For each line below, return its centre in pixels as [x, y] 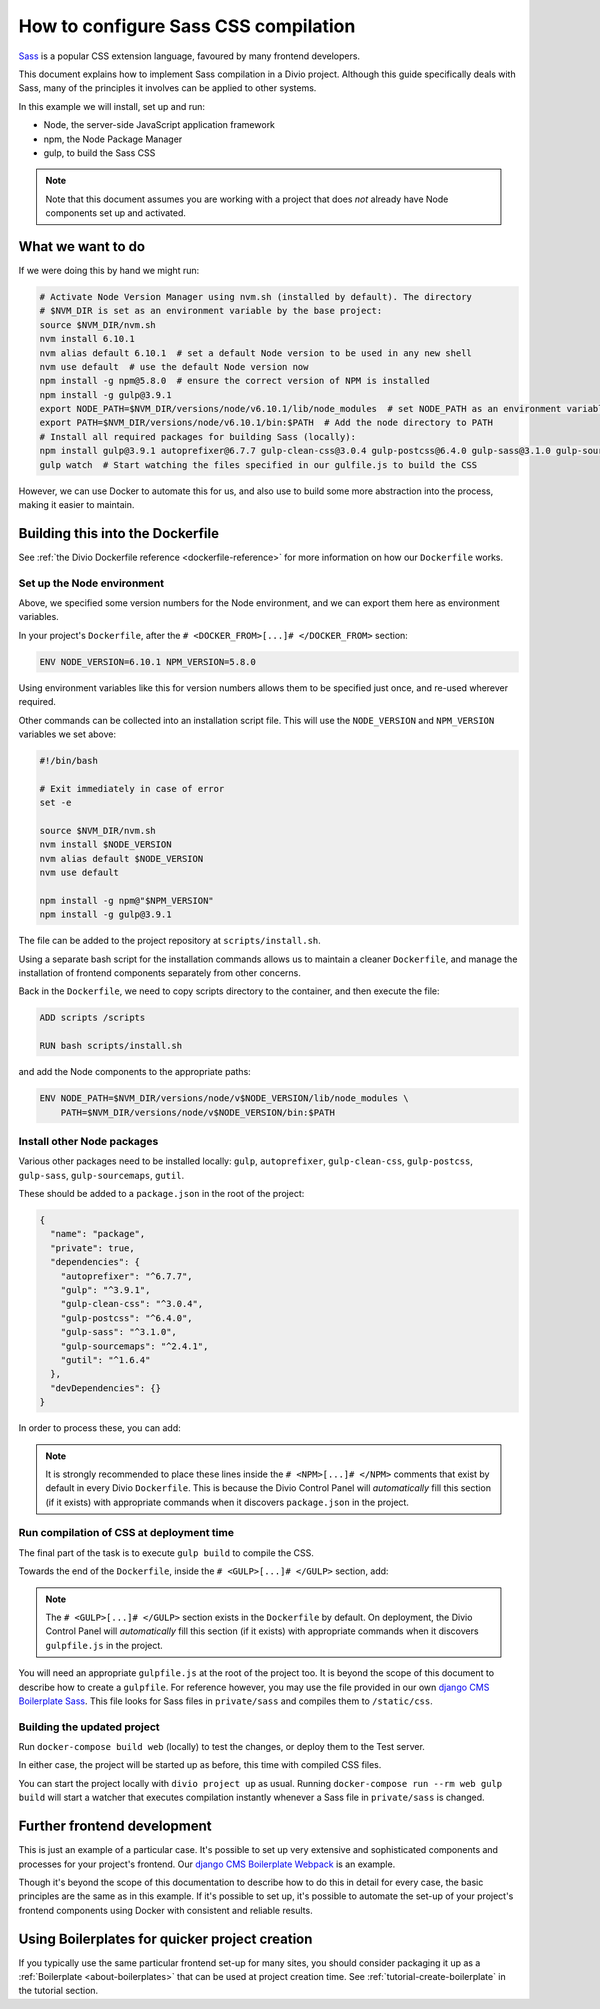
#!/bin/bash [69, 760]
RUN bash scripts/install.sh [111, 1046]
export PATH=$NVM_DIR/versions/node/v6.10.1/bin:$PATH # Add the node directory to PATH [266, 423]
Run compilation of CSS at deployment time [126, 1533]
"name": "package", [98, 1234]
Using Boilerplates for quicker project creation [165, 1938]
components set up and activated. [116, 213]
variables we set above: [67, 734]
